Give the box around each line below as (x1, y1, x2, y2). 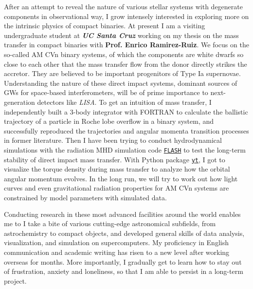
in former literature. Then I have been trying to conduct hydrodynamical (4, 135, 222, 145)
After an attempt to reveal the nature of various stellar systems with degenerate (4, 1, 243, 11)
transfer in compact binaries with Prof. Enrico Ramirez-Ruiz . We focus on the (4, 39, 249, 50)
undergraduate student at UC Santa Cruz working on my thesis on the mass (4, 30, 239, 40)
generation (4, 96, 35, 107)
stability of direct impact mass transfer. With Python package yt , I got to (4, 154, 225, 164)
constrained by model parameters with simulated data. (4, 193, 167, 202)
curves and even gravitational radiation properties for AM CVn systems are (4, 183, 229, 193)
